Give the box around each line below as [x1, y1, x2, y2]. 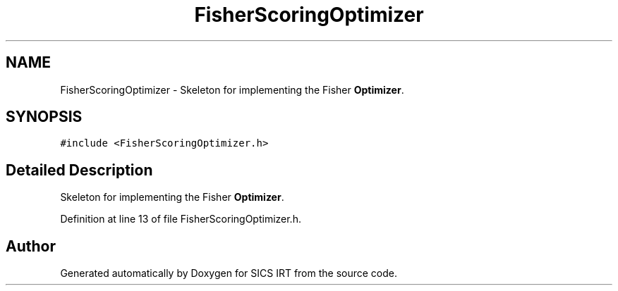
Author [6, 237, 56, 255]
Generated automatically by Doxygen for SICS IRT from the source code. [60, 267, 398, 280]
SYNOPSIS [6, 108, 83, 126]
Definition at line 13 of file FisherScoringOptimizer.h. [60, 213, 301, 225]
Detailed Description [6, 161, 153, 179]
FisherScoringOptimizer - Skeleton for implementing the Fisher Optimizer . [60, 83, 404, 96]
